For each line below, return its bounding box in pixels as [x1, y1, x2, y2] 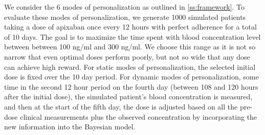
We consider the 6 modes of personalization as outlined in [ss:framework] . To [4, 2, 245, 12]
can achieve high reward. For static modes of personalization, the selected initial [4, 61, 256, 72]
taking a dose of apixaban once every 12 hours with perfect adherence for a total [4, 21, 257, 32]
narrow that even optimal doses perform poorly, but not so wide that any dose [4, 51, 250, 62]
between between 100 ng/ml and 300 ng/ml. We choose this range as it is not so [4, 41, 256, 52]
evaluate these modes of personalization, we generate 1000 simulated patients [4, 11, 246, 22]
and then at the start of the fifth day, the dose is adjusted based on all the [4, 101, 238, 112]
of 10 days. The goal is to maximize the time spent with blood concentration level [4, 31, 261, 42]
